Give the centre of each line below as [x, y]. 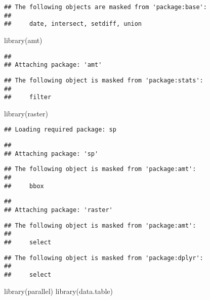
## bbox [24, 186]
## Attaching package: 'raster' [58, 210]
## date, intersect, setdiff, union [73, 24]
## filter [28, 97]
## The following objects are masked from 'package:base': [106, 7]
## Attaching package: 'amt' [53, 65]
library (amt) [23, 40]
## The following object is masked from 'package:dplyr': [104, 258]
